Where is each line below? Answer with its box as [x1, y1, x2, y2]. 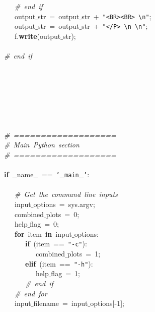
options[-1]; [90, 298, 124, 308]
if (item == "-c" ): [25, 238, 87, 249]
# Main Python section [4, 139, 80, 150]
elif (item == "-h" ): [25, 258, 93, 269]
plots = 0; [46, 209, 80, 219]
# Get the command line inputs [15, 189, 118, 199]
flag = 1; [51, 268, 80, 279]
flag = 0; [30, 219, 59, 229]
